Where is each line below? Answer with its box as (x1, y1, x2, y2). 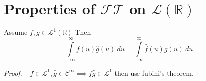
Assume (4, 27, 28, 37)
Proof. (4, 67, 22, 78)
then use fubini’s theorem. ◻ (114, 67, 203, 78)
